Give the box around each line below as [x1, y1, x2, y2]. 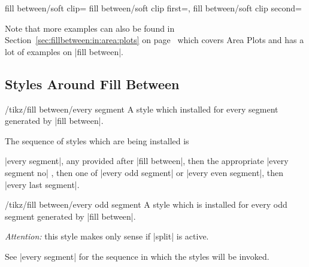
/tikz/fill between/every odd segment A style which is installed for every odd [5, 198, 287, 211]
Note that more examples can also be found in [5, 22, 175, 34]
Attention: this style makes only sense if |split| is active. [5, 230, 209, 242]
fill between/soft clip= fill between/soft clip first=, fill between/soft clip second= [5, 2, 302, 14]
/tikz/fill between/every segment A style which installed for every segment [5, 102, 278, 115]
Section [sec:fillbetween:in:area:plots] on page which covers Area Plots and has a [5, 34, 304, 46]
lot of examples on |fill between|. [5, 45, 124, 57]
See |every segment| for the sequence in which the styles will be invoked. [5, 250, 269, 262]
